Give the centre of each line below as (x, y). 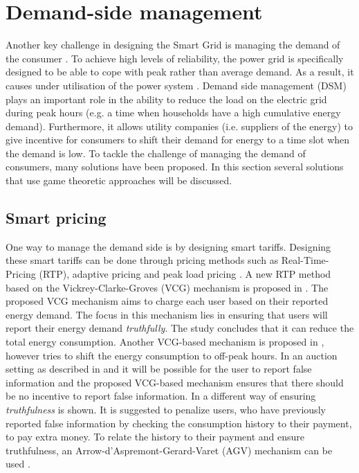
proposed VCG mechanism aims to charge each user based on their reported (167, 301)
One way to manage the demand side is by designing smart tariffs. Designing (168, 246)
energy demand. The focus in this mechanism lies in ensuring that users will (167, 314)
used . (18, 464)
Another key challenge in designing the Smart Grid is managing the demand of (173, 45)
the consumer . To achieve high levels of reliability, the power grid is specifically (175, 58)
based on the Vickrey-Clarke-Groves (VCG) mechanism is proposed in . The (167, 287)
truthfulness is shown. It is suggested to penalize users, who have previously (166, 409)
